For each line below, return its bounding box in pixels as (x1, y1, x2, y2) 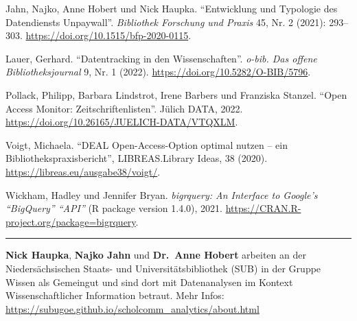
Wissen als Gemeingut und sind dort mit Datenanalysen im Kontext (5, 274, 293, 289)
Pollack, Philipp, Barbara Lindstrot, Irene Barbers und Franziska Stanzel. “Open (5, 87, 347, 102)
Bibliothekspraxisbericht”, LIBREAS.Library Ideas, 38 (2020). (5, 151, 268, 165)
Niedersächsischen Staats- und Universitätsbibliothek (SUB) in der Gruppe (5, 261, 321, 275)
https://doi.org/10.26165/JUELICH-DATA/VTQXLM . (5, 115, 238, 129)
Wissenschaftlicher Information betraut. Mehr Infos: (5, 288, 224, 302)
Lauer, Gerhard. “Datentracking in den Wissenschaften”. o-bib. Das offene (5, 51, 317, 65)
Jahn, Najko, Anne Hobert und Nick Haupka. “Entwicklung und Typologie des (5, 1, 338, 15)
